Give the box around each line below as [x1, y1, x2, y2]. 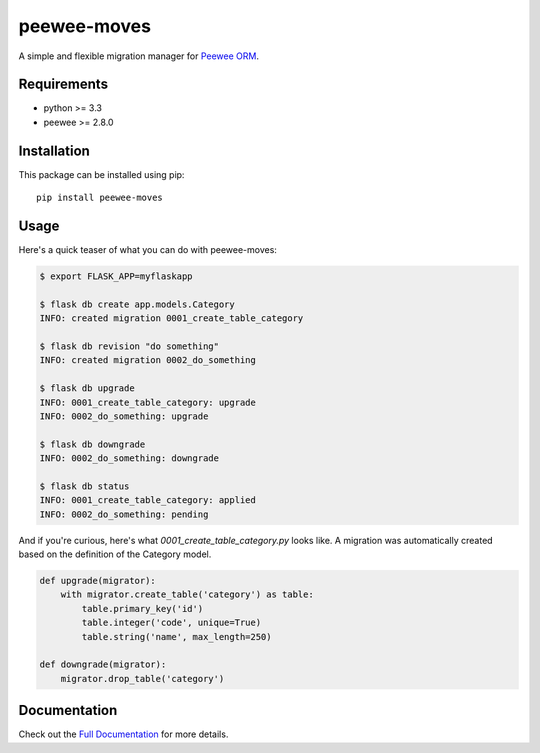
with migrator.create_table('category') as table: [60, 589, 314, 600]
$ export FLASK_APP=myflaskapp [39, 271, 194, 282]
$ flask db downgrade [39, 438, 146, 450]
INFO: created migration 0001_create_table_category [39, 313, 304, 324]
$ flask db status [39, 480, 130, 492]
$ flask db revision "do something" [39, 340, 220, 352]
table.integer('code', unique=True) [81, 617, 262, 629]
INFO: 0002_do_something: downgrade [39, 453, 220, 464]
